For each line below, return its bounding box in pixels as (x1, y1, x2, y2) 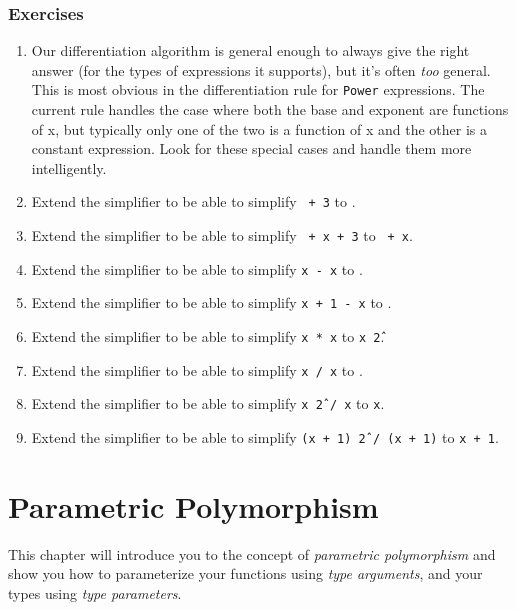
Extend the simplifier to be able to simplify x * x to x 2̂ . (31, 326, 385, 347)
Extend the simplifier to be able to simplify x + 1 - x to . (31, 292, 392, 313)
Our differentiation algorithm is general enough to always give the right (31, 40, 470, 61)
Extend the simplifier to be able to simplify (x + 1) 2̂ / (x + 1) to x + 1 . (31, 427, 499, 448)
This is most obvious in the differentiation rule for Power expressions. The (31, 79, 485, 100)
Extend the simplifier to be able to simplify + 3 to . (31, 191, 356, 212)
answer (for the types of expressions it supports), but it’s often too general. (31, 59, 491, 80)
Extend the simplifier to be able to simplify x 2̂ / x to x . (31, 393, 385, 414)
